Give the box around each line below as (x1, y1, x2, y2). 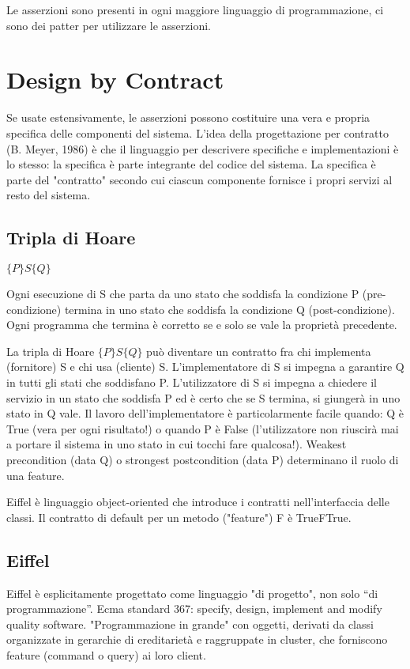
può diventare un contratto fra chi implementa (146, 342, 371, 359)
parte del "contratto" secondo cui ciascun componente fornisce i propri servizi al (6, 171, 393, 187)
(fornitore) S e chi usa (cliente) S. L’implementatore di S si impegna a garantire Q (6, 358, 404, 375)
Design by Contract (6, 63, 224, 96)
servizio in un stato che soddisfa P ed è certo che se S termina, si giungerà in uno (6, 389, 401, 406)
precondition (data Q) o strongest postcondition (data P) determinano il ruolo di (6, 452, 399, 468)
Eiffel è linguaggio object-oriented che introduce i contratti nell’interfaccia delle (6, 493, 389, 510)
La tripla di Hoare (6, 342, 95, 359)
